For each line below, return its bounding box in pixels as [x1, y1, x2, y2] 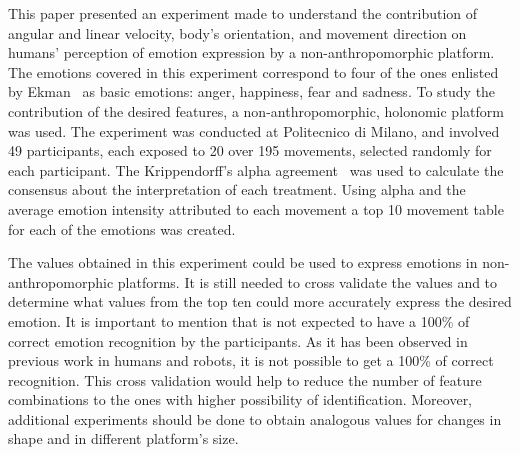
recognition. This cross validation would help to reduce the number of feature [8, 369, 482, 390]
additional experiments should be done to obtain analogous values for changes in [8, 408, 502, 429]
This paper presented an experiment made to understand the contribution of [8, 3, 478, 23]
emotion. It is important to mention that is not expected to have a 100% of [8, 310, 470, 331]
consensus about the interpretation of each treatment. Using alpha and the [8, 179, 466, 200]
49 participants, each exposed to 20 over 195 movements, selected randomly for [8, 140, 492, 161]
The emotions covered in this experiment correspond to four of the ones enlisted [8, 61, 499, 82]
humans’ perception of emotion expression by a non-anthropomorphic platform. [8, 42, 495, 63]
